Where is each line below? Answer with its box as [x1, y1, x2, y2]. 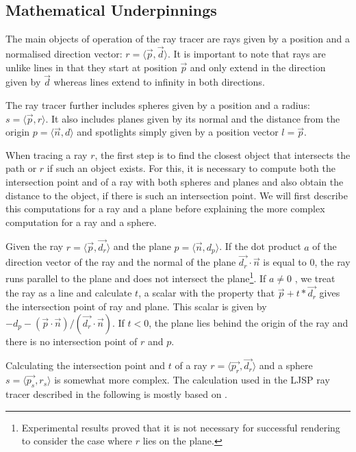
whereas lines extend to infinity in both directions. [53, 75, 265, 89]
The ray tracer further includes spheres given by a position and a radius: [5, 98, 310, 112]
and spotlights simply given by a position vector [77, 125, 279, 139]
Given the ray [5, 239, 64, 253]
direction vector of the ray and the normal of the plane [5, 255, 236, 269]
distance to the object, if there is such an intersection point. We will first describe [5, 188, 348, 202]
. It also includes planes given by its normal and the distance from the [45, 111, 340, 125]
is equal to [263, 255, 307, 269]
